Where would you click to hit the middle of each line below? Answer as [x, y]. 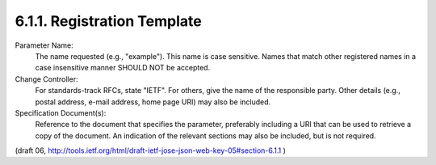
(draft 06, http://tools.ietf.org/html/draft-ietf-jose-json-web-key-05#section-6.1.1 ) [151, 150]
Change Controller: [46, 79]
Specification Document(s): [61, 112]
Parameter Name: [44, 45]
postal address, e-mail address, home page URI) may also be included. [153, 102]
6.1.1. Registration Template [108, 21]
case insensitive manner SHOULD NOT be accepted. [123, 68]
